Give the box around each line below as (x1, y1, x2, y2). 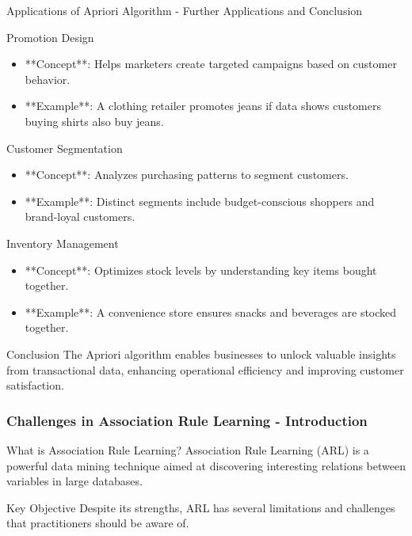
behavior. (25, 70, 71, 87)
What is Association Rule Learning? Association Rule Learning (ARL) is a (6, 441, 369, 458)
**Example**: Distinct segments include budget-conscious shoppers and (25, 192, 375, 209)
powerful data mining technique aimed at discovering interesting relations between (6, 457, 406, 473)
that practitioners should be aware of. (6, 515, 189, 531)
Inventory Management (6, 234, 119, 251)
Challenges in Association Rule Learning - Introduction (6, 410, 368, 430)
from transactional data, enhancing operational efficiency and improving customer (6, 361, 404, 378)
